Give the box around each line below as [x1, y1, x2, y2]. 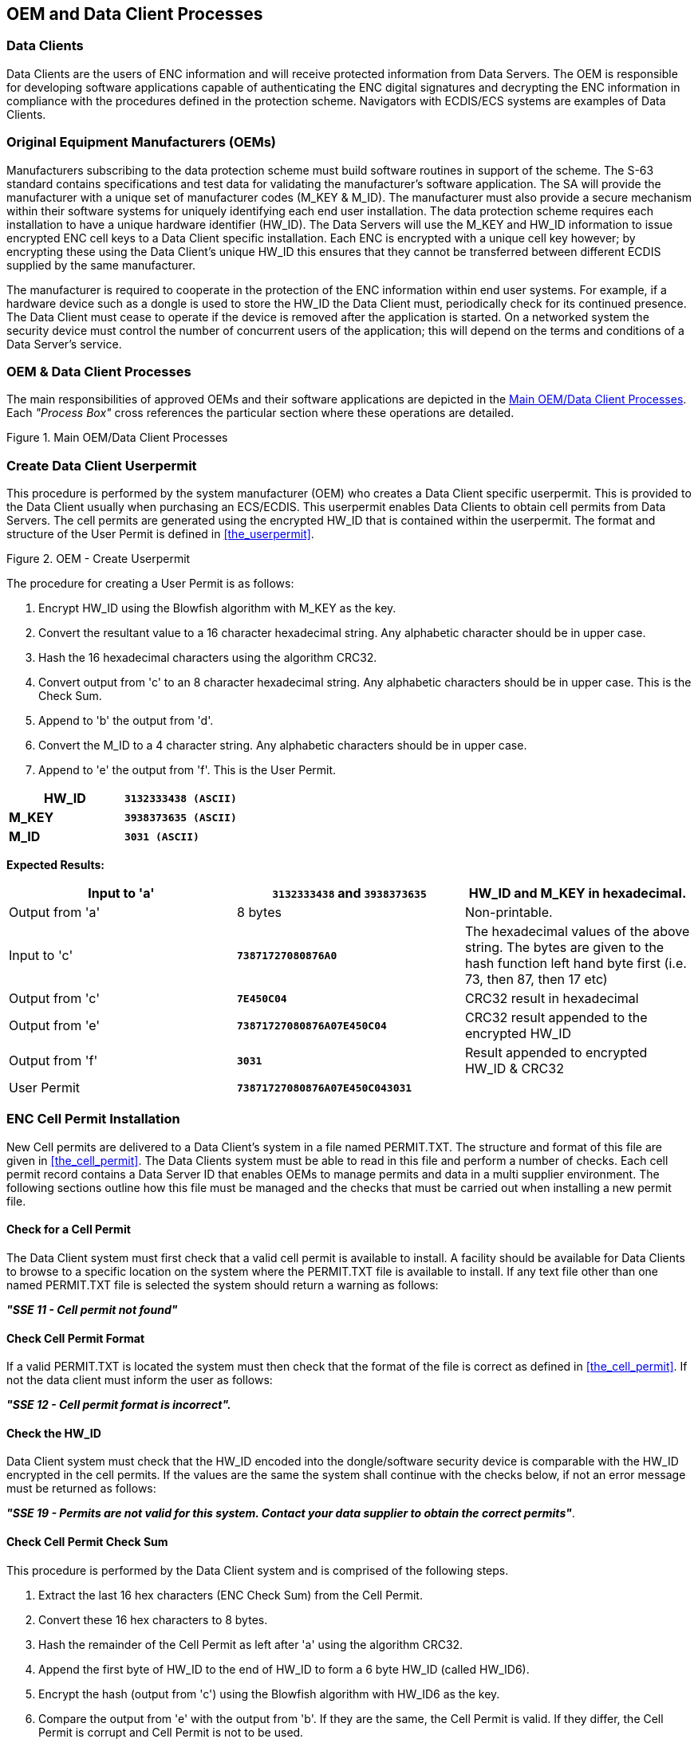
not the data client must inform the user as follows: [6, 1373, 273, 1387]
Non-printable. [464, 904, 553, 921]
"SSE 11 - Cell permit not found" [6, 1303, 178, 1317]
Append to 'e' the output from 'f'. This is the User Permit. [38, 763, 337, 777]
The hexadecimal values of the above [464, 923, 690, 940]
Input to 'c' [9, 947, 73, 964]
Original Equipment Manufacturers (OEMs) [6, 134, 277, 151]
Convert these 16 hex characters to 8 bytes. [38, 1612, 268, 1627]
